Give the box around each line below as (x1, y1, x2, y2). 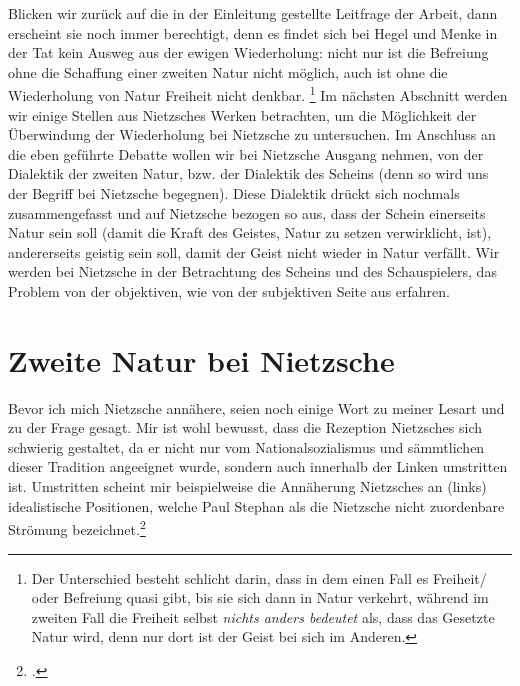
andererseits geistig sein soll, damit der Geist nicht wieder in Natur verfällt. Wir (8, 241, 500, 262)
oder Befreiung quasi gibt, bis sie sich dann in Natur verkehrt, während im (31, 587, 489, 608)
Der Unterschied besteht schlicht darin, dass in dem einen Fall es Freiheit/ (31, 567, 487, 588)
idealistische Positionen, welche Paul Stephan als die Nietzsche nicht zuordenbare (8, 495, 505, 516)
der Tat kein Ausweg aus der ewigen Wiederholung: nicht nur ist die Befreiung (8, 42, 489, 63)
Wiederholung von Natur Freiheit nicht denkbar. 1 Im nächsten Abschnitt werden (8, 82, 508, 106)
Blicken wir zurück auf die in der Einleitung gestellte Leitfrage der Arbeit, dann (8, 3, 498, 23)
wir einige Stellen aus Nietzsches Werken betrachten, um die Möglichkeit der (8, 104, 477, 125)
